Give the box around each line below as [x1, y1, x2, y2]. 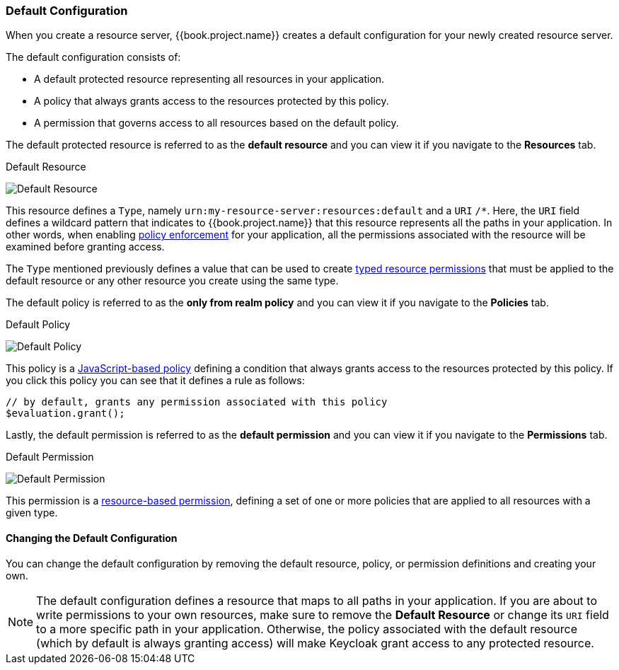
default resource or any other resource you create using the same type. [6, 275, 339, 287]
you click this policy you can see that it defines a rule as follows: [6, 374, 305, 387]
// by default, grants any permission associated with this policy [6, 396, 388, 408]
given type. [6, 507, 58, 519]
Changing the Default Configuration [6, 531, 178, 544]
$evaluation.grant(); [6, 408, 125, 420]
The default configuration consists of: [6, 51, 181, 64]
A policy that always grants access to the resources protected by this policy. [34, 95, 389, 108]
